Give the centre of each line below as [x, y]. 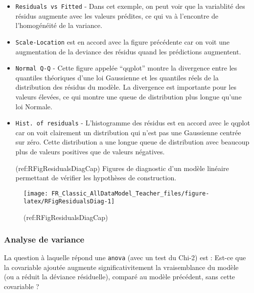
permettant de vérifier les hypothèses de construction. [96, 178]
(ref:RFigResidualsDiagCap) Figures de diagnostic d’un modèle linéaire [122, 168]
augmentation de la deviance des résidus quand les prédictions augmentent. [128, 51]
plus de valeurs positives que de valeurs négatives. [90, 151]
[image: [36, 193]
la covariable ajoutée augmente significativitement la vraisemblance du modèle [121, 267]
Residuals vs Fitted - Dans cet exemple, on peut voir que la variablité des [130, 6]
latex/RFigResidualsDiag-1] [69, 202]
